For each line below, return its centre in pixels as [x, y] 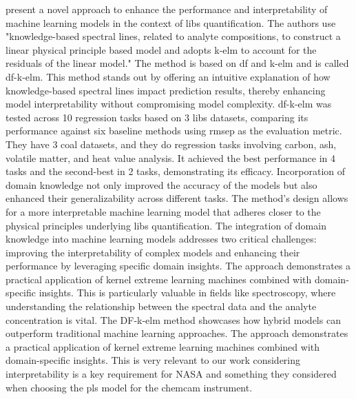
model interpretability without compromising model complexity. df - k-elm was [169, 104]
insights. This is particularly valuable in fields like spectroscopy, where [187, 293]
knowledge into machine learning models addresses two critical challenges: [161, 239]
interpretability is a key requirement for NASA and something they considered [171, 374]
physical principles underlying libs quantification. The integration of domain [166, 225]
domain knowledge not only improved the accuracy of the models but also [161, 184]
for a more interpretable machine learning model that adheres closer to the [163, 211]
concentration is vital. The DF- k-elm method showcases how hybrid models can [173, 319]
